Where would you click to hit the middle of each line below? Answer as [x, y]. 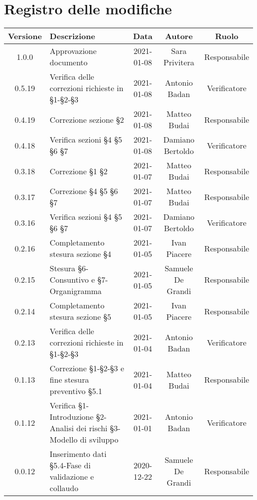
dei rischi [92, 428]
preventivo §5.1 [76, 391]
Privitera [179, 62]
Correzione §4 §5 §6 [84, 191]
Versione [25, 36]
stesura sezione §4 [81, 254]
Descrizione [72, 36]
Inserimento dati [78, 454]
